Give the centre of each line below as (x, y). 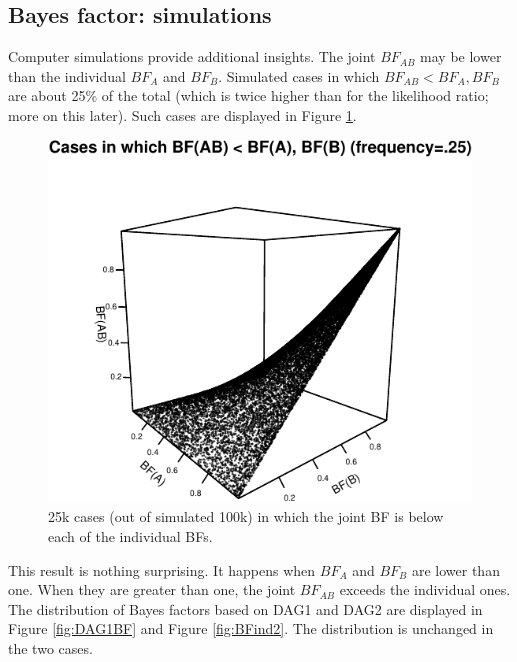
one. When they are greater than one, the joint (152, 589)
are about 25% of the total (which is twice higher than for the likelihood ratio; (248, 95)
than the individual (67, 75)
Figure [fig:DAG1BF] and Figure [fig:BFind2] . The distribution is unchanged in (251, 628)
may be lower (461, 56)
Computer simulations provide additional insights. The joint (192, 56)
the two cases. (50, 648)
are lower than (455, 569)
